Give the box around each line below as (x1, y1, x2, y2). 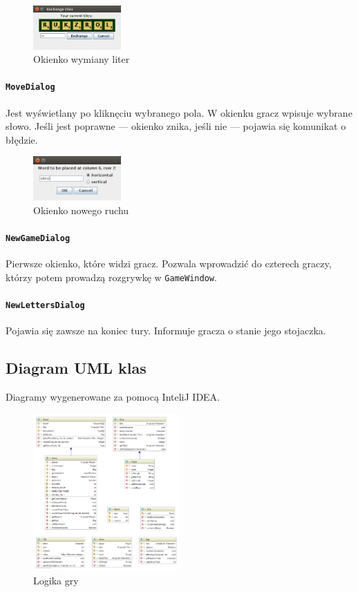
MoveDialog (6, 82, 55, 93)
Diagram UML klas (6, 357, 147, 379)
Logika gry (33, 573, 79, 587)
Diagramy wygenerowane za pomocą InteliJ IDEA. (6, 389, 220, 403)
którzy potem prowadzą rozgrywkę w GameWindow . (6, 269, 217, 284)
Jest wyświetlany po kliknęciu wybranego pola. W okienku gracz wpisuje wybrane (6, 105, 352, 120)
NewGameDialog (6, 233, 70, 243)
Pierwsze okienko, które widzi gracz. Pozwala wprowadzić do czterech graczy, (6, 256, 332, 271)
